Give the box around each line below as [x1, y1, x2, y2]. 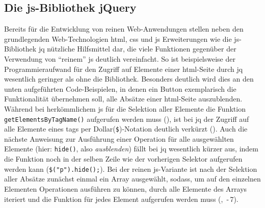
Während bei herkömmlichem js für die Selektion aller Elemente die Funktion [4, 103, 246, 114]
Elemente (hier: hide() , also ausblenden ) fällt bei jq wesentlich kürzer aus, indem [4, 143, 258, 154]
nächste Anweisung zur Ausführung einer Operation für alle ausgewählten [4, 133, 234, 144]
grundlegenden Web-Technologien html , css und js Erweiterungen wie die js [4, 33, 240, 44]
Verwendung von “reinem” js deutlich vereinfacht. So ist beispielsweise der [4, 53, 235, 64]
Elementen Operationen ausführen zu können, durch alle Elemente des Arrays [4, 183, 247, 194]
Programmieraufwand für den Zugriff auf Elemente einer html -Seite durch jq [4, 63, 243, 74]
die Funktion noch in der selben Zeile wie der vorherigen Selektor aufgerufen [4, 153, 243, 164]
